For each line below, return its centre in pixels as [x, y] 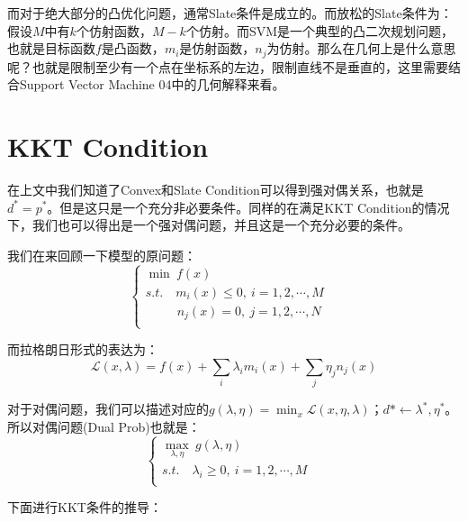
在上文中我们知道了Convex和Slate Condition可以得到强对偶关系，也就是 [216, 189]
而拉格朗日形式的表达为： [83, 349]
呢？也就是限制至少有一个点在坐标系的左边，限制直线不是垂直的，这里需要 [228, 66]
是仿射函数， [217, 48]
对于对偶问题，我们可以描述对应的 [108, 409]
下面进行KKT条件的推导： [85, 507]
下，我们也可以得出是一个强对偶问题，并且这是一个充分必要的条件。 [209, 225]
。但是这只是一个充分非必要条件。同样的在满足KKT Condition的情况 [248, 207]
